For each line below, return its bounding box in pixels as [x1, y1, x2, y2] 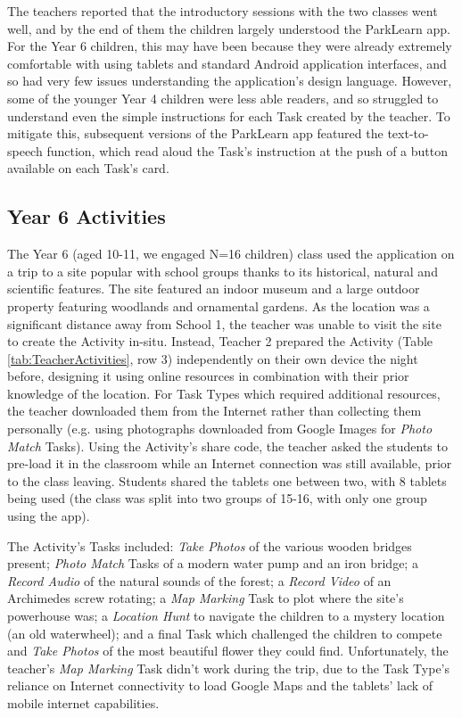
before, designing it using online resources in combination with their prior [7, 367, 409, 385]
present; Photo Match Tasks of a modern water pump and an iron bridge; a [7, 554, 418, 573]
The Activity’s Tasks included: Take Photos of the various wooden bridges [7, 536, 412, 555]
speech [7, 141, 43, 160]
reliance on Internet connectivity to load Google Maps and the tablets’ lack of [7, 676, 433, 695]
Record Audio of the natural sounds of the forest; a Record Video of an [7, 571, 392, 590]
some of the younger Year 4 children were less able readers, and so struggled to [7, 88, 439, 107]
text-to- [387, 124, 429, 143]
